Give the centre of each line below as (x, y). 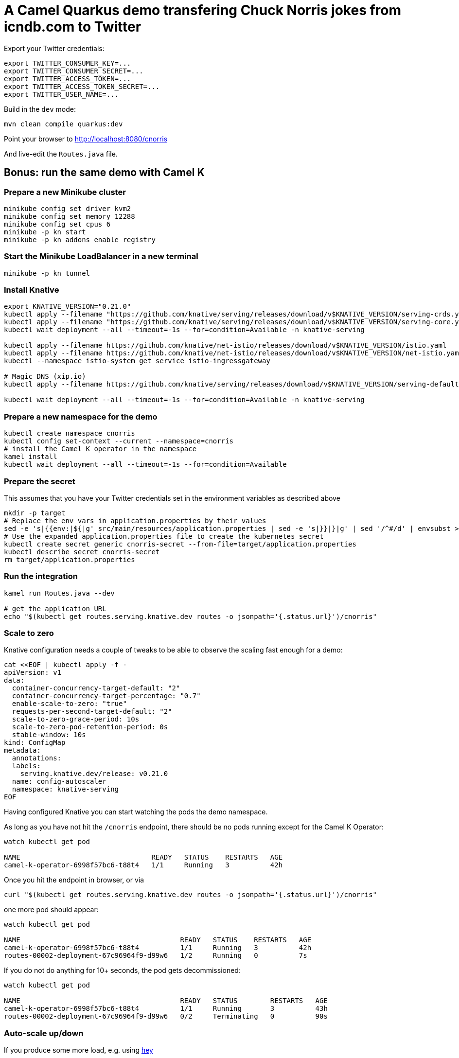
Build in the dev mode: (40, 109)
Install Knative (32, 290)
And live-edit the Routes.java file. (61, 154)
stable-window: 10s (49, 735)
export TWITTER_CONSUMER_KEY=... (68, 63)
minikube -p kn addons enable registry (80, 239)
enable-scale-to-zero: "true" (69, 704)
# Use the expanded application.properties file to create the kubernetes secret (164, 536)
